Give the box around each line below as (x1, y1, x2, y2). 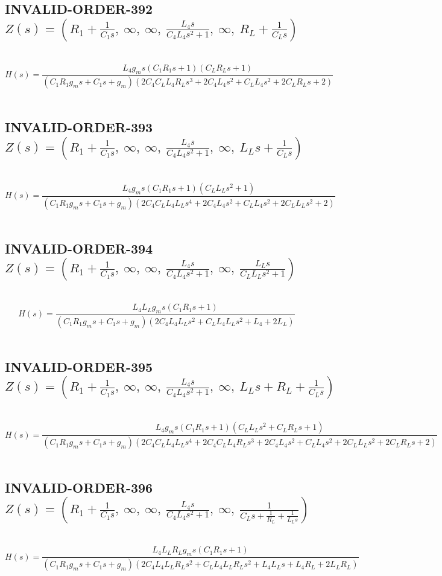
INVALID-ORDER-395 (5, 357, 153, 376)
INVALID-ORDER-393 (5, 118, 153, 136)
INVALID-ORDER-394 (5, 238, 153, 257)
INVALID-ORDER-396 (5, 478, 153, 497)
